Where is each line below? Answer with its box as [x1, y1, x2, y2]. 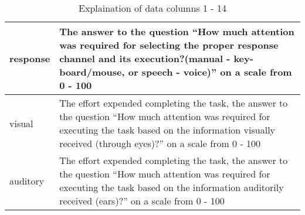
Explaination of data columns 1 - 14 [79, 1, 226, 15]
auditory [9, 173, 45, 187]
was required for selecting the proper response [59, 38, 279, 52]
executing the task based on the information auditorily [59, 180, 284, 194]
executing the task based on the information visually [59, 123, 276, 136]
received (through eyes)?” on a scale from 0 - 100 [59, 136, 261, 150]
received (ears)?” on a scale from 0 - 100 [59, 194, 225, 207]
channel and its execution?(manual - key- [59, 52, 253, 65]
